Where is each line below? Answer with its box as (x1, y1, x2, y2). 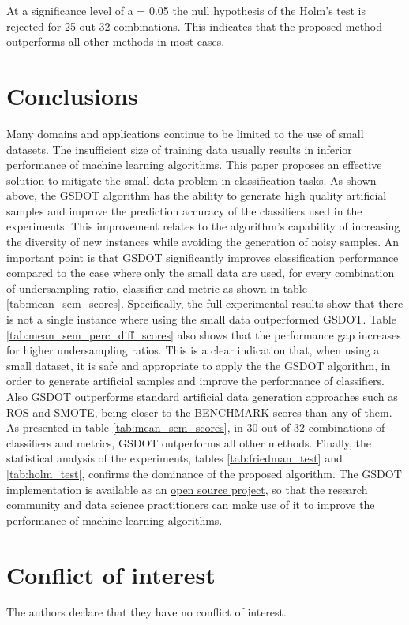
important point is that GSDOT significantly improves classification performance (6, 249, 399, 265)
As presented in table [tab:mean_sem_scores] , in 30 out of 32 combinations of (6, 419, 385, 436)
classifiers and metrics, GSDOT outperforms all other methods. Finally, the (6, 434, 371, 451)
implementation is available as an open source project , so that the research (6, 481, 368, 497)
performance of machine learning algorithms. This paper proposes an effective (6, 156, 382, 173)
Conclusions (6, 79, 138, 111)
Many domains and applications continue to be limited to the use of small (6, 125, 364, 141)
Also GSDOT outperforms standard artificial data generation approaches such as (6, 388, 398, 404)
